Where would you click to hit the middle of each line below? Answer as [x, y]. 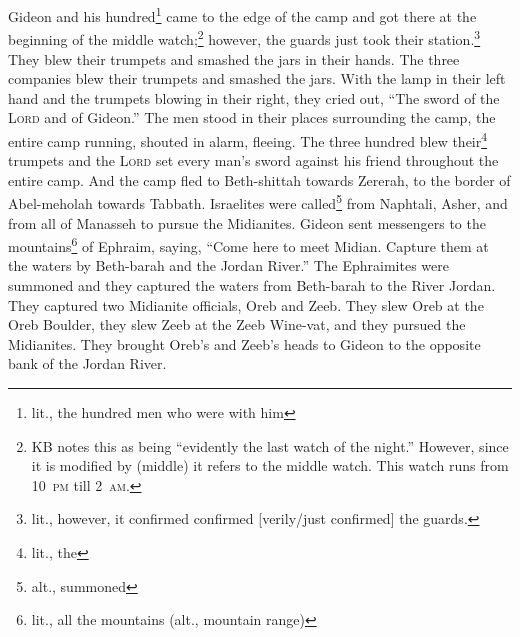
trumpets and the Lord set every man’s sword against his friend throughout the [253, 160]
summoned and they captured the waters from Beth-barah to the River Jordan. [252, 285]
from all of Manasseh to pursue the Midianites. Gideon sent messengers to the [247, 222]
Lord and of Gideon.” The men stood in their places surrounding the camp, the [252, 117]
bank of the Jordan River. [87, 363]
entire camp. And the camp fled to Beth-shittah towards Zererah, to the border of [259, 179]
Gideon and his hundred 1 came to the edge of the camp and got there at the [242, 14]
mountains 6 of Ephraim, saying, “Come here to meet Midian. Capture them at [248, 244]
